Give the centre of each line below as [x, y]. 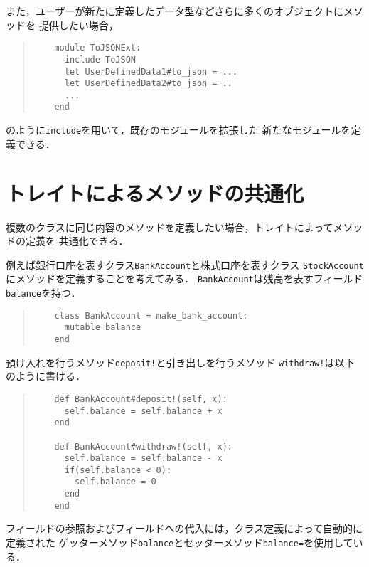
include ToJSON [100, 59]
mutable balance [103, 328]
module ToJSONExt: [98, 48]
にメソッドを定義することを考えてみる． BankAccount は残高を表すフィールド [184, 279]
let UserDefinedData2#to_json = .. [148, 84]
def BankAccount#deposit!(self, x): [141, 399]
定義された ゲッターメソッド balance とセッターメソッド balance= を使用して [180, 542]
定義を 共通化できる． [77, 241]
